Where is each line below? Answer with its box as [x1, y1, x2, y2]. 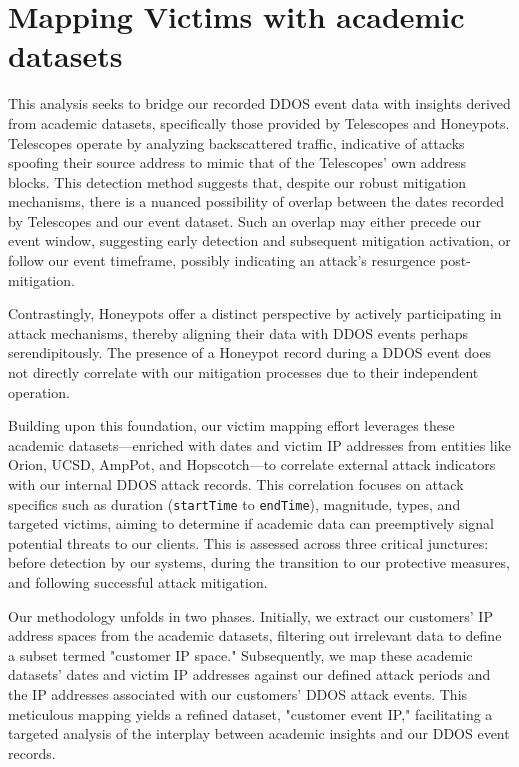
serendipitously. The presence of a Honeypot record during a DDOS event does [8, 342, 492, 363]
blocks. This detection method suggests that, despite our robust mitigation [8, 171, 466, 192]
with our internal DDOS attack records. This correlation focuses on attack [8, 474, 464, 494]
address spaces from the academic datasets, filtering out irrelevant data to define [8, 625, 502, 646]
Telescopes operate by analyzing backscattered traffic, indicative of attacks [8, 132, 465, 153]
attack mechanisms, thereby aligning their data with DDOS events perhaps [8, 322, 469, 343]
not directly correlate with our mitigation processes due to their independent [8, 362, 479, 383]
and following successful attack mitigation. [8, 572, 268, 593]
